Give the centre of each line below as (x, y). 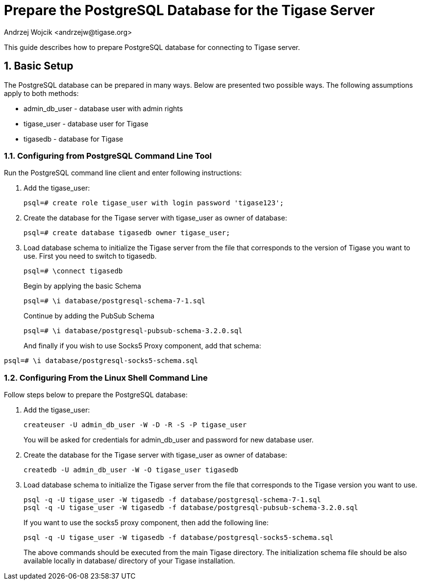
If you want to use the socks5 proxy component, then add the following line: (146, 523)
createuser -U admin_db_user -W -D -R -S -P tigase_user (135, 425)
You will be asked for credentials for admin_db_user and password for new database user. (169, 440)
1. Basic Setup (39, 66)
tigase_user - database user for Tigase (86, 123)
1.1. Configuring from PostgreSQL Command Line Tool (108, 156)
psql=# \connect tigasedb (73, 271)
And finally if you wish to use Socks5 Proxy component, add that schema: (142, 346)
